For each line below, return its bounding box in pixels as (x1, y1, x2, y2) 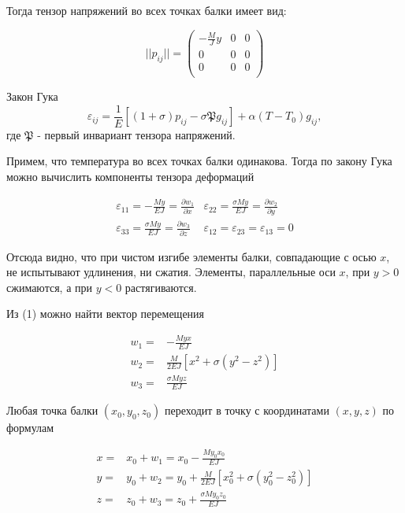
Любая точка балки (6, 402, 98, 419)
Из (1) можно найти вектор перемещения (6, 305, 205, 322)
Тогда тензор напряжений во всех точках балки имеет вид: (6, 2, 287, 18)
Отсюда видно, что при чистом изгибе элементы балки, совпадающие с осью (6, 248, 377, 264)
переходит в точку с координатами (164, 402, 329, 419)
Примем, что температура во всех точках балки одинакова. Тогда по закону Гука (6, 153, 392, 169)
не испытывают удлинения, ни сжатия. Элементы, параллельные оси (6, 264, 336, 280)
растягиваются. (124, 279, 197, 295)
